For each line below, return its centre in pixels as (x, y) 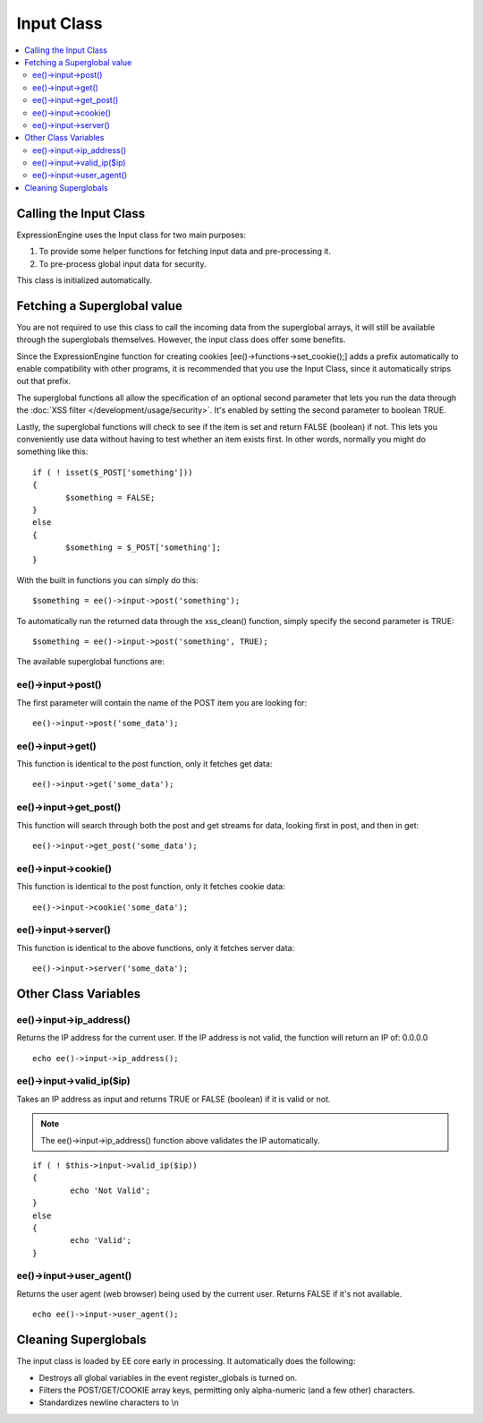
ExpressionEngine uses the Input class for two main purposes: (131, 235)
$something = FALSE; (110, 497)
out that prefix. (44, 381)
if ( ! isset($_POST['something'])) (113, 472)
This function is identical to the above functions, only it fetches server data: (156, 947)
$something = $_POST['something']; (144, 548)
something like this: (52, 451)
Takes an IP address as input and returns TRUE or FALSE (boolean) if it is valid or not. (174, 1099)
